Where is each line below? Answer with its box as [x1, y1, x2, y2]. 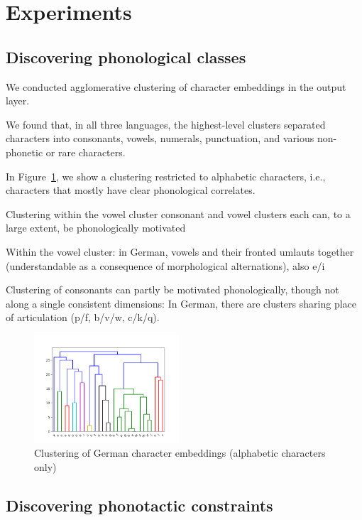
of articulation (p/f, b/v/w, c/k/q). [6, 310, 160, 325]
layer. [6, 93, 30, 108]
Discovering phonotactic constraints [6, 494, 273, 516]
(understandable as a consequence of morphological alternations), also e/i [6, 258, 325, 273]
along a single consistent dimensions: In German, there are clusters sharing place [6, 296, 356, 310]
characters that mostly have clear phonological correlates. [6, 183, 256, 197]
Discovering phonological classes [6, 45, 246, 67]
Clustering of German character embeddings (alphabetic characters [34, 445, 326, 460]
